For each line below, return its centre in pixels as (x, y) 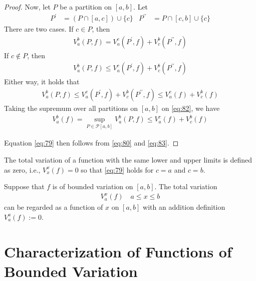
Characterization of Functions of (118, 251)
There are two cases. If (39, 29)
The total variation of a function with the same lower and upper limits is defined (128, 160)
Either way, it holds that (42, 82)
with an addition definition (184, 207)
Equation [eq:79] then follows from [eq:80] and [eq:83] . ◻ (91, 143)
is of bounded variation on (93, 186)
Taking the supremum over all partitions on (71, 108)
